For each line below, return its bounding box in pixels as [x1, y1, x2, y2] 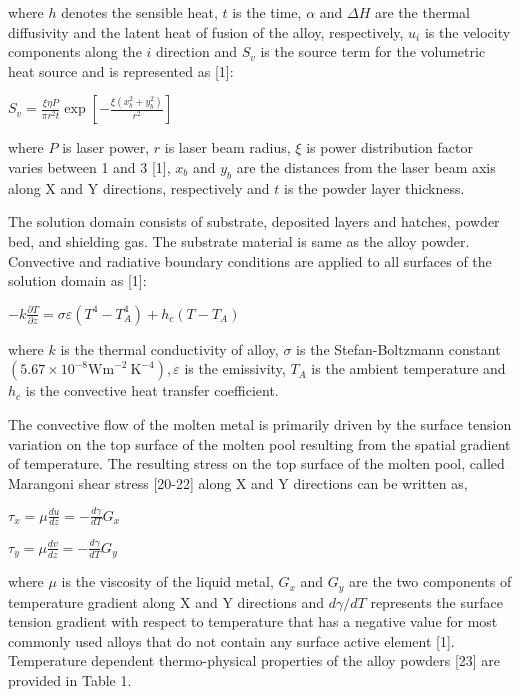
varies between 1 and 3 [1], [8, 156, 171, 177]
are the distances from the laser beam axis [236, 156, 496, 177]
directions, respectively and [102, 177, 270, 198]
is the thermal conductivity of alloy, [60, 338, 279, 359]
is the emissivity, [184, 358, 286, 379]
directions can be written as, [293, 472, 468, 493]
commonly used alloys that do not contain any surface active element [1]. [8, 630, 455, 651]
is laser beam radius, [164, 137, 291, 158]
